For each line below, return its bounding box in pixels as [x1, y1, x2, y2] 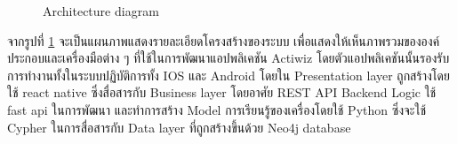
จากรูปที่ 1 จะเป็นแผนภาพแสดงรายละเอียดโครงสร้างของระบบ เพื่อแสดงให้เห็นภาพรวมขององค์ [7, 31, 440, 49]
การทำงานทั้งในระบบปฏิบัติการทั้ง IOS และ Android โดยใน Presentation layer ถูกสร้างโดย [7, 65, 450, 84]
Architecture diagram [43, 2, 159, 19]
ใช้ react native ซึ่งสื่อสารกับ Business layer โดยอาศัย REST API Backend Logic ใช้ [7, 83, 437, 102]
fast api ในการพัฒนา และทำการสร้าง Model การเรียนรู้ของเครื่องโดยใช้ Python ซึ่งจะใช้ [7, 100, 427, 118]
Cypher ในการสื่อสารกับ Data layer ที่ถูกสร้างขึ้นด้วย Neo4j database [7, 117, 351, 136]
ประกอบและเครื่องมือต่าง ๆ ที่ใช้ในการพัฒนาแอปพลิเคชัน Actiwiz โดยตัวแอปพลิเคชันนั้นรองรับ [7, 49, 450, 67]
